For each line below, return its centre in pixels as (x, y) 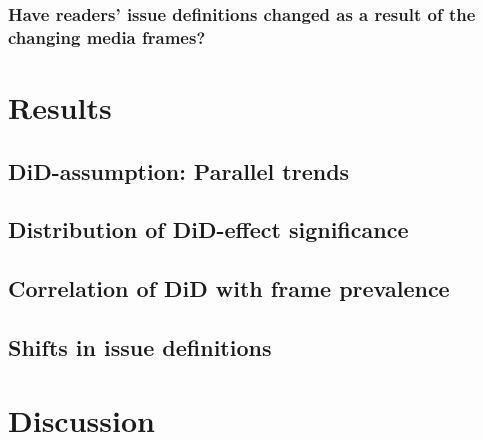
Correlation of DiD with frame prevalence (229, 288)
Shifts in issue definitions (140, 346)
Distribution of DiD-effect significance (208, 229)
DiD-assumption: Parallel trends (179, 170)
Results (60, 106)
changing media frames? (107, 36)
